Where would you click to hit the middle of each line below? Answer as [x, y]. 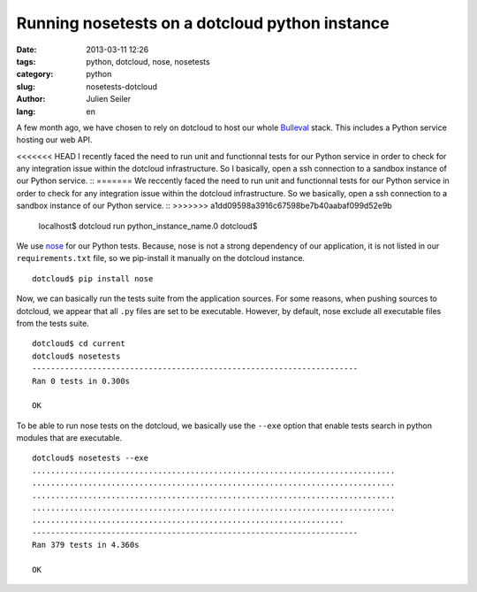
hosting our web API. [54, 140]
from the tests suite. [53, 323]
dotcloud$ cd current [79, 344]
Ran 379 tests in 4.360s [86, 545]
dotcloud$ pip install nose [93, 278]
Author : [31, 99]
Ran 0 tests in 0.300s [81, 381]
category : [35, 74]
